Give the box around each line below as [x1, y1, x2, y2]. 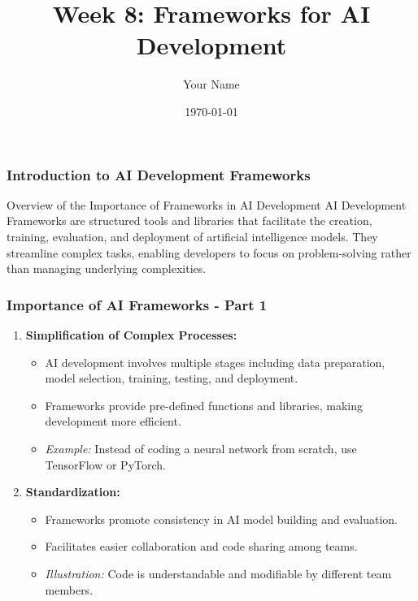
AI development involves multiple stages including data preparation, [45, 353, 385, 370]
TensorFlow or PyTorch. [45, 456, 166, 473]
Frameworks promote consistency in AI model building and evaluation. [45, 510, 398, 527]
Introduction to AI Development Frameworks [7, 164, 311, 184]
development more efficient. [45, 413, 181, 430]
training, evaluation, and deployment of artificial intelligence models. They [7, 227, 378, 244]
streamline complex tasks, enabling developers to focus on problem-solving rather [7, 244, 411, 261]
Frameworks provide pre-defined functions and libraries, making [45, 396, 363, 413]
